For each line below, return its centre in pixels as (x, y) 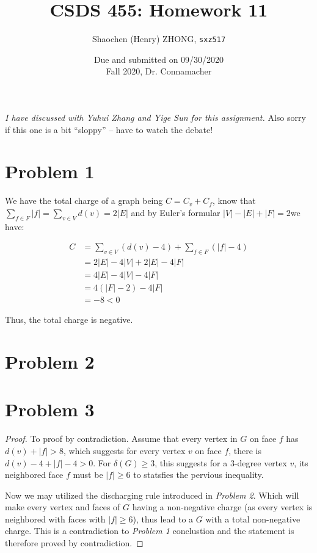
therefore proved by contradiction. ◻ (74, 543)
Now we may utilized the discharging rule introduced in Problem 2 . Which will (152, 495)
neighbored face (34, 475)
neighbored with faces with (55, 519)
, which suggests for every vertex (124, 450)
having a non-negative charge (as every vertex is (222, 507)
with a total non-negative (253, 519)
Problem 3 (50, 409)
